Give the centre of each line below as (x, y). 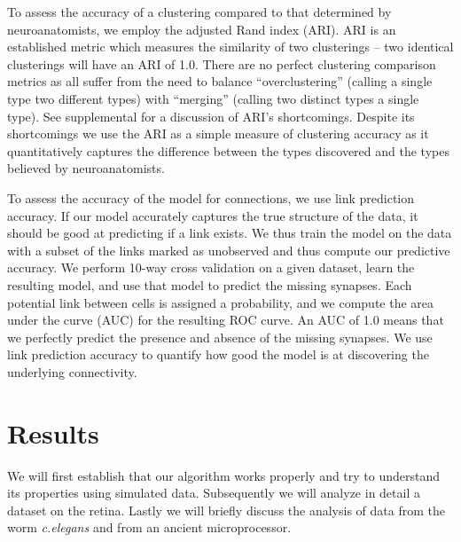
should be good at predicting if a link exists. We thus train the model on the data (230, 233)
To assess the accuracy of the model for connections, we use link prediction (211, 197)
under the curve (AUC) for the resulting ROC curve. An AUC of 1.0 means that (226, 320)
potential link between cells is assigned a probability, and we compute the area (221, 302)
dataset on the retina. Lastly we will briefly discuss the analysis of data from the (226, 510)
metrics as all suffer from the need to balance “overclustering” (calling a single (220, 81)
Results (53, 432)
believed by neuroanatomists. (86, 168)
